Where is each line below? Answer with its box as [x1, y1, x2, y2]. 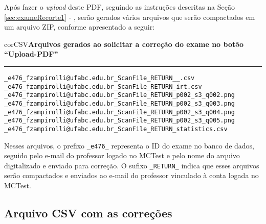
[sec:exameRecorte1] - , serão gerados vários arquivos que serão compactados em [4, 11, 255, 22]
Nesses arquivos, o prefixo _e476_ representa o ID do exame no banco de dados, [4, 140, 255, 151]
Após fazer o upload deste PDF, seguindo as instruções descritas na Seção [4, 2, 235, 12]
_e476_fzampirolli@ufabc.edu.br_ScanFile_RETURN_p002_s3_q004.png [4, 108, 235, 116]
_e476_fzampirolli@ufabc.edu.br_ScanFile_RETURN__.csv [4, 74, 195, 82]
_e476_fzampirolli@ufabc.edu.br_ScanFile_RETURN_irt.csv [4, 83, 202, 90]
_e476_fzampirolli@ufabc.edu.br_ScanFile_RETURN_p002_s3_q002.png [4, 91, 235, 99]
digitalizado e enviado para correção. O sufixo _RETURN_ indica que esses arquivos [4, 160, 259, 170]
